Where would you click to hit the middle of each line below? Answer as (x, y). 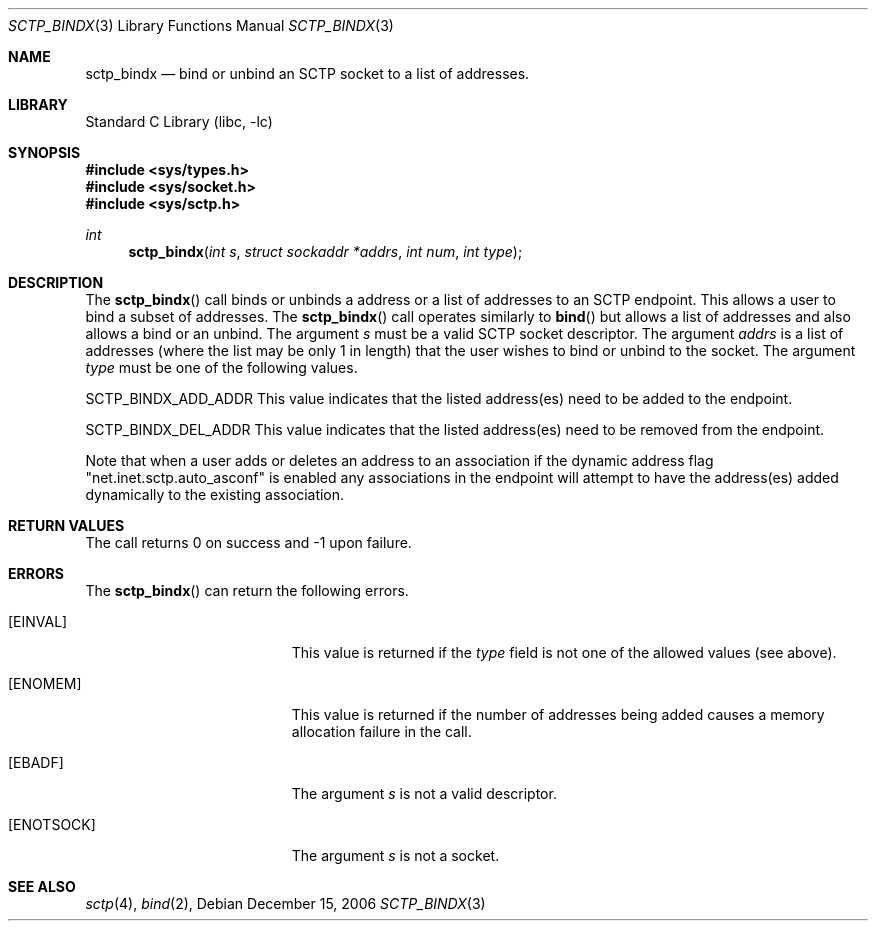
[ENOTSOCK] (52, 824)
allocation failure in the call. (381, 731)
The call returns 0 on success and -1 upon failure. (248, 542)
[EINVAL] (38, 621)
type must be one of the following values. (221, 367)
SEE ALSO (42, 886)
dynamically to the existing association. (215, 494)
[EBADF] (36, 762)
